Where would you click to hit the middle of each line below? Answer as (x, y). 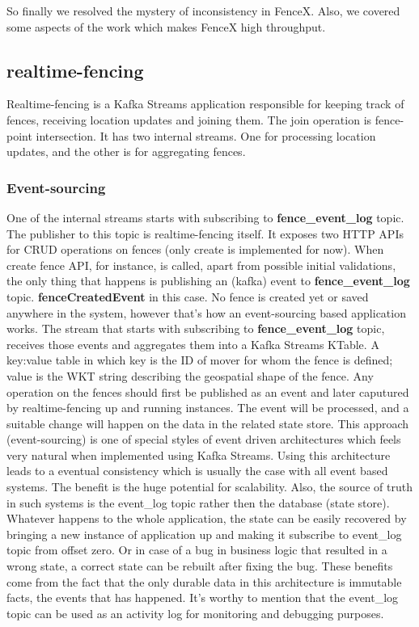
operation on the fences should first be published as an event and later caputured (208, 391)
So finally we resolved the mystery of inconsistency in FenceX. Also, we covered (203, 11)
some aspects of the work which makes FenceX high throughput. (166, 26)
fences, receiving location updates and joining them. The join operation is (189, 119)
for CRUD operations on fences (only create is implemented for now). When (195, 249)
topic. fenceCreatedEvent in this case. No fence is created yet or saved (188, 296)
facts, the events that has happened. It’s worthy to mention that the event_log (203, 598)
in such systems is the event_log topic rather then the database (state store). (198, 502)
